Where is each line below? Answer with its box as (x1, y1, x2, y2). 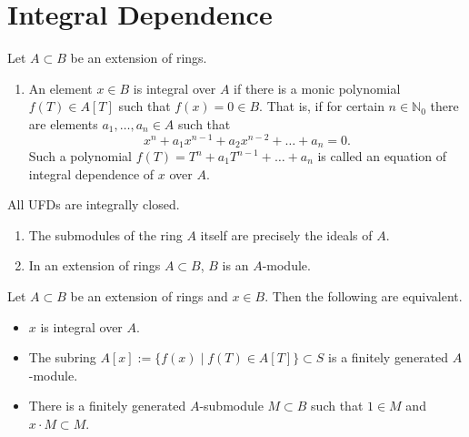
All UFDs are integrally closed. (7, 195, 180, 214)
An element (28, 78, 93, 97)
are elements (28, 114, 98, 133)
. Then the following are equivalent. (264, 287, 463, 305)
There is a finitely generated (28, 396, 186, 415)
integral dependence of (28, 164, 155, 183)
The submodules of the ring (28, 225, 183, 244)
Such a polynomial (28, 147, 132, 166)
